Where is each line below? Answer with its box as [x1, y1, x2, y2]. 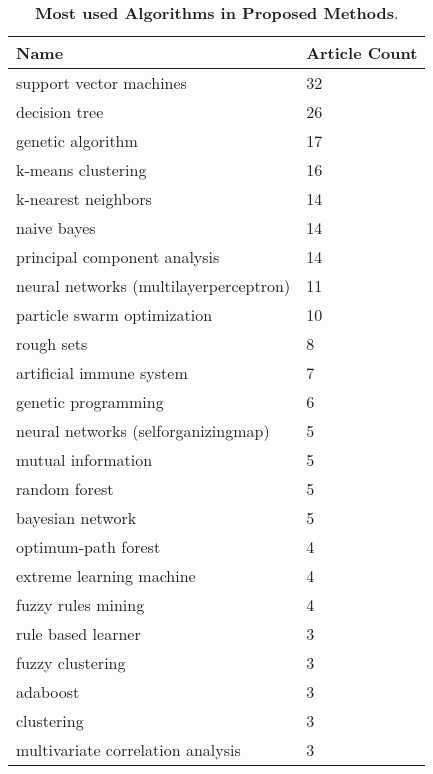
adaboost [16, 680, 80, 703]
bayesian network [16, 506, 137, 529]
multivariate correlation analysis [16, 738, 241, 761]
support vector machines [16, 71, 187, 94]
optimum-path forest [16, 535, 161, 558]
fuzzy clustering [16, 651, 126, 674]
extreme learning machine [16, 564, 196, 587]
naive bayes [16, 216, 96, 239]
